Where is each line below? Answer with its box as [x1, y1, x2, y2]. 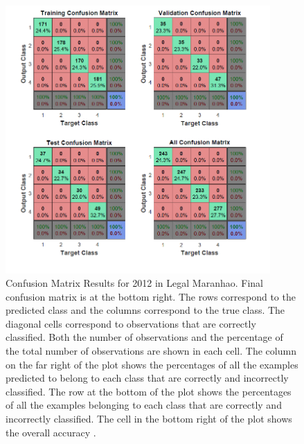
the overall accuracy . [6, 425, 96, 439]
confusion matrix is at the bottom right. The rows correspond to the [6, 289, 296, 303]
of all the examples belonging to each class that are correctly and [6, 398, 282, 412]
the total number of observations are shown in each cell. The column [6, 344, 296, 358]
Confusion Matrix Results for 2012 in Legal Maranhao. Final [6, 276, 263, 290]
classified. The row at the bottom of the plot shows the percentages [6, 384, 292, 398]
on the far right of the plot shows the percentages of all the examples [6, 357, 298, 371]
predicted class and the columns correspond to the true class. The [6, 303, 285, 317]
